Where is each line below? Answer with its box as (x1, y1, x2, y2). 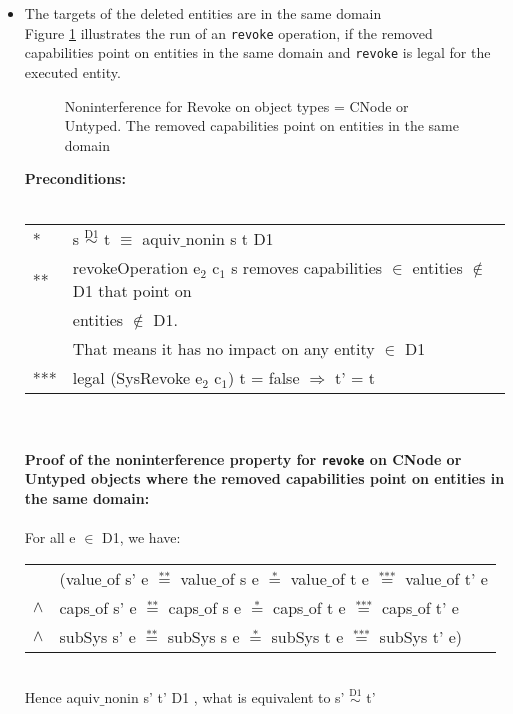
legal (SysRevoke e (72, 366, 203, 390)
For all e (24, 527, 76, 548)
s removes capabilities (231, 256, 383, 280)
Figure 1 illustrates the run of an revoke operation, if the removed (24, 22, 433, 43)
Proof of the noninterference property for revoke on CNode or (24, 448, 462, 469)
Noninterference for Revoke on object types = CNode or (64, 95, 409, 116)
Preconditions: (24, 168, 126, 189)
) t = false (227, 366, 300, 390)
